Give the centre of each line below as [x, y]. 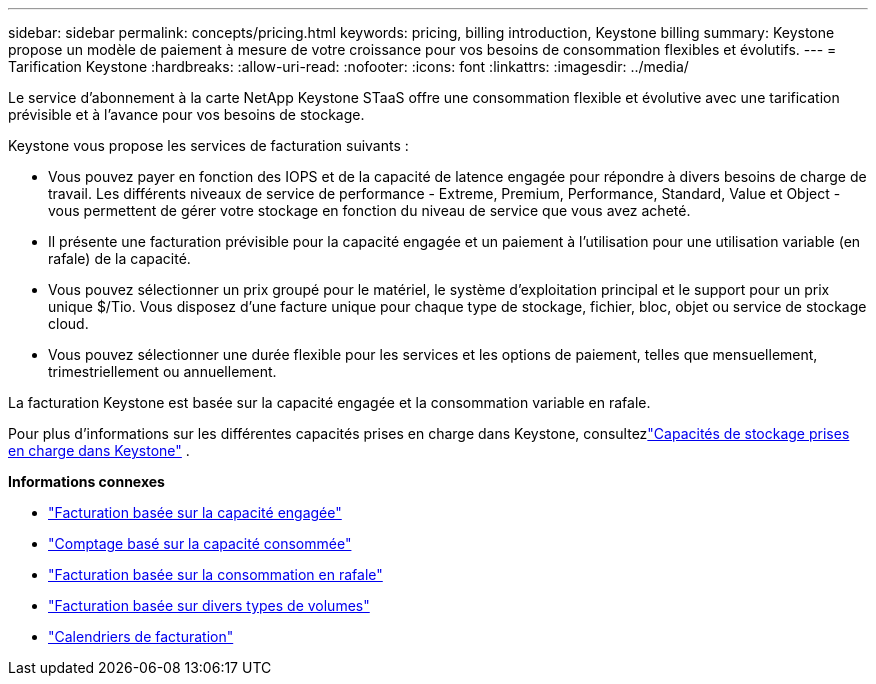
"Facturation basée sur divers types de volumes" [209, 605]
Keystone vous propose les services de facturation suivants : [208, 145]
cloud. [68, 323]
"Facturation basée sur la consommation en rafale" [215, 574]
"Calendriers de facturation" [141, 636]
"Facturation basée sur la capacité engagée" [195, 512]
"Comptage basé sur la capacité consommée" [200, 543]
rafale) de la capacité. [119, 258]
